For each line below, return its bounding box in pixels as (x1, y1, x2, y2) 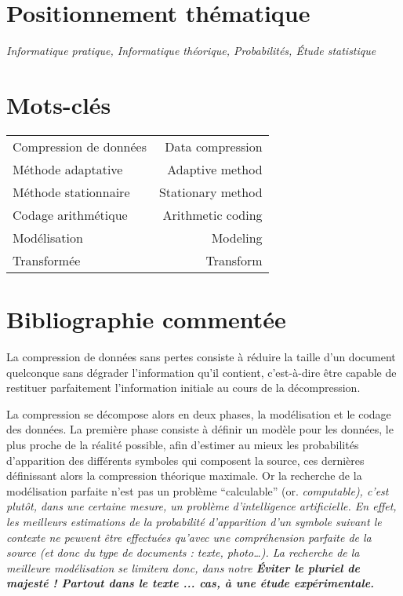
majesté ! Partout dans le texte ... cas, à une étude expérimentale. (6, 575, 375, 591)
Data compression (165, 137, 263, 155)
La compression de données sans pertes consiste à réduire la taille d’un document (6, 348, 396, 364)
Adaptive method (167, 159, 263, 178)
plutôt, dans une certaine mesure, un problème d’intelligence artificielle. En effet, (6, 498, 397, 514)
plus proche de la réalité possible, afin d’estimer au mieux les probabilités (6, 436, 359, 452)
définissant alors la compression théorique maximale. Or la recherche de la (6, 467, 362, 484)
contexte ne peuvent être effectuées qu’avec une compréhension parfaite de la (6, 528, 372, 545)
